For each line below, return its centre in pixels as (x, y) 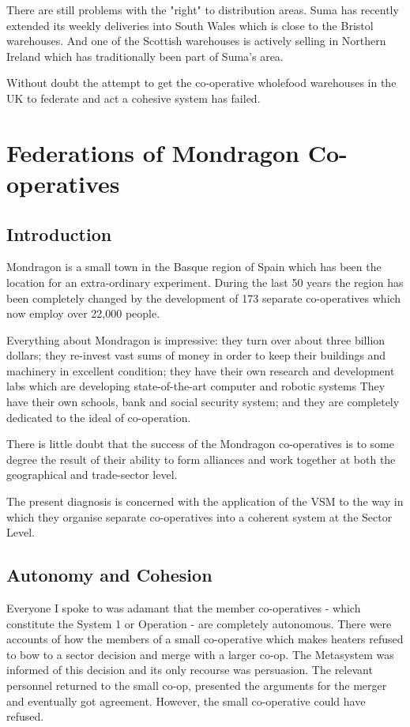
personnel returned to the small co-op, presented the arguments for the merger (197, 685)
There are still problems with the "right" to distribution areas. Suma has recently (203, 9)
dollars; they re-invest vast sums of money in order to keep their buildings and (196, 355)
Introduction (59, 234)
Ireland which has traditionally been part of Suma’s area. (145, 56)
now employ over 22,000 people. (83, 313)
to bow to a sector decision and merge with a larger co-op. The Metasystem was (200, 654)
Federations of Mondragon (153, 152)
